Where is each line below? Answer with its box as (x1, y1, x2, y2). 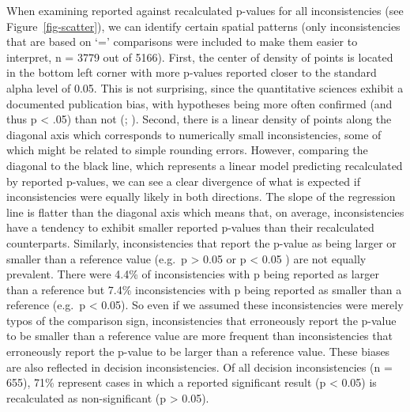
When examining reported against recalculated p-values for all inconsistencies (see (6, 2, 404, 18)
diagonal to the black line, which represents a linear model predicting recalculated (6, 157, 403, 173)
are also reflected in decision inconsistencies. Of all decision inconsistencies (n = (6, 358, 393, 375)
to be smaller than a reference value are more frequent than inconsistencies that (6, 327, 393, 344)
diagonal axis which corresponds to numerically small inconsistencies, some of (6, 126, 382, 142)
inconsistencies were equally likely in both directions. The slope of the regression (6, 188, 396, 205)
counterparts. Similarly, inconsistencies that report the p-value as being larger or (6, 234, 397, 251)
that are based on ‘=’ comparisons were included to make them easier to (6, 33, 358, 50)
